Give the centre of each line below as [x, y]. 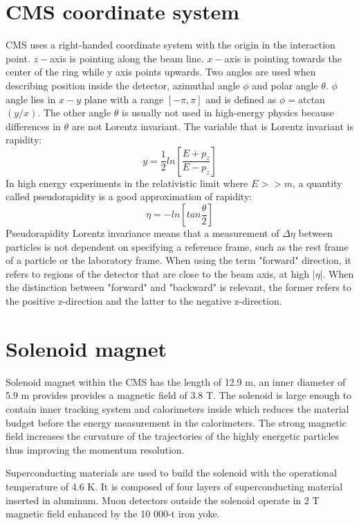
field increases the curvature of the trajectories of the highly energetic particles [173, 436]
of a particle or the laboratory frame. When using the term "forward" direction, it [178, 260]
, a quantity [317, 183]
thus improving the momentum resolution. [95, 449]
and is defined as [241, 99]
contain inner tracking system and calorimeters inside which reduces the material [177, 408]
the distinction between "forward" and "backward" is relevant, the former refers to [178, 287]
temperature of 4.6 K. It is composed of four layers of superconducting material [174, 486]
